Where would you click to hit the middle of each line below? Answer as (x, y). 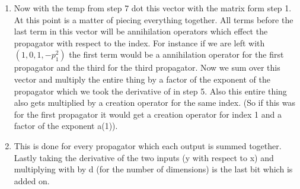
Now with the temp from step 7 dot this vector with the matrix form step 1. (153, 8)
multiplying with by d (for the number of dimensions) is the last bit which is (153, 169)
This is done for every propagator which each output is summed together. (148, 145)
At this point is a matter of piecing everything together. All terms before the (154, 19)
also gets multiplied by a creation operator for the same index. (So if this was (154, 103)
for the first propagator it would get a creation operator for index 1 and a (148, 114)
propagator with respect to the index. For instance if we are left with (139, 42)
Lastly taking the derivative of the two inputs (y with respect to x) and (144, 157)
